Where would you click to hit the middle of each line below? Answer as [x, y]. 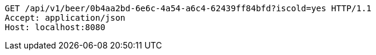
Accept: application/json [65, 18]
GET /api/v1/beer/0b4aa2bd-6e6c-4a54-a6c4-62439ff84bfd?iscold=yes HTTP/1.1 [188, 8]
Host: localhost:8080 [55, 27]
